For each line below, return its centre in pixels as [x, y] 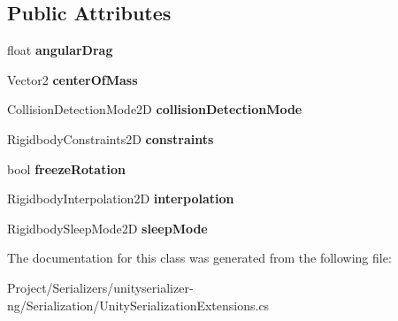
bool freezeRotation [66, 168]
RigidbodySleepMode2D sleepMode [107, 228]
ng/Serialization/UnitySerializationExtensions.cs [138, 305]
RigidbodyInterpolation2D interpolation [121, 199]
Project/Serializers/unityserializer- [100, 287]
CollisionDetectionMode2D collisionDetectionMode [155, 109]
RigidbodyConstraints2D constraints [111, 138]
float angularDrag [60, 50]
